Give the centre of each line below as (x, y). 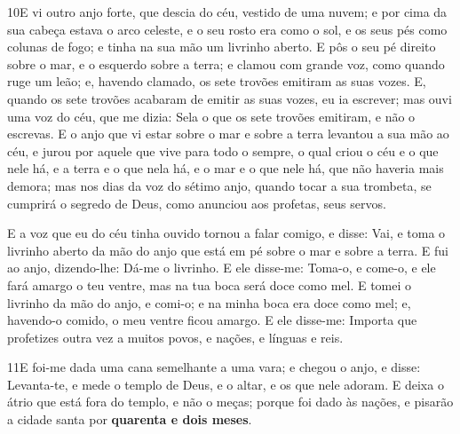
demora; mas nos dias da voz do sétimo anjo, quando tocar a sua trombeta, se (219, 185)
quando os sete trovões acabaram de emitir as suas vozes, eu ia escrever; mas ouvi (230, 98)
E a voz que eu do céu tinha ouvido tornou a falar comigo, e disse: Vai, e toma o (226, 233)
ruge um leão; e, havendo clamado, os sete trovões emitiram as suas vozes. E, (217, 81)
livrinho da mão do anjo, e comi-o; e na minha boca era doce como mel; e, (209, 302)
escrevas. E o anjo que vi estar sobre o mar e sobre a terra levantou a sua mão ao (228, 134)
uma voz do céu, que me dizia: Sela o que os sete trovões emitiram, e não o (211, 116)
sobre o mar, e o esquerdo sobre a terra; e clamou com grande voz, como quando (226, 63)
